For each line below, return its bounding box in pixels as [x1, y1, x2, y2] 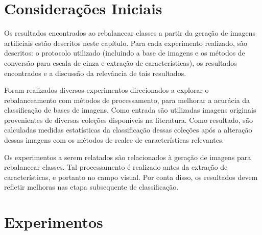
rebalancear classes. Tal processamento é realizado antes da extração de [4, 162, 228, 172]
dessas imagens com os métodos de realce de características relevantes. [4, 135, 224, 145]
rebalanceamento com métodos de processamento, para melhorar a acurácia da [4, 94, 250, 105]
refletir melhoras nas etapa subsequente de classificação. [4, 181, 179, 192]
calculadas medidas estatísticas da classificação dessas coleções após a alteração [4, 124, 252, 135]
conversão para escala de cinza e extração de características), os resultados [4, 57, 237, 68]
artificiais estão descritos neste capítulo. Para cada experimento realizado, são [4, 37, 248, 48]
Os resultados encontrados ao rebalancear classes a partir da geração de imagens [4, 28, 255, 38]
